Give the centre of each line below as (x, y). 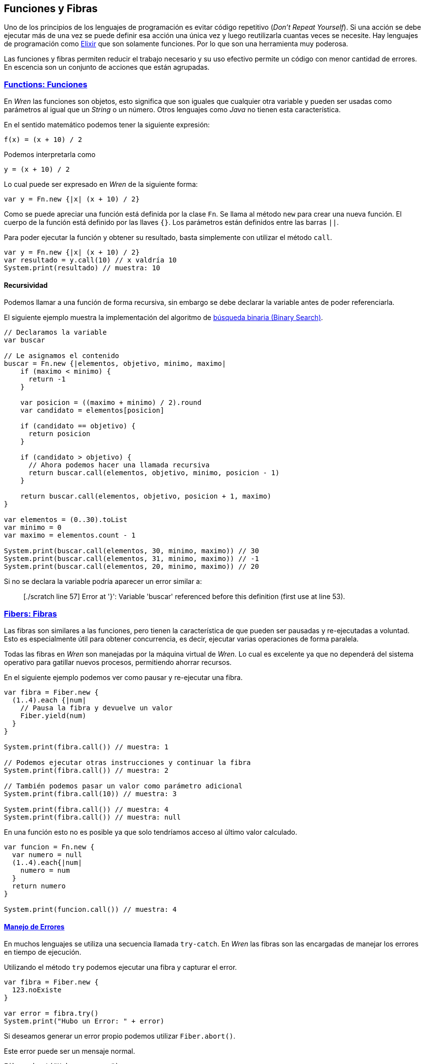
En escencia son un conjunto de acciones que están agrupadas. (107, 67)
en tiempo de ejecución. (43, 952)
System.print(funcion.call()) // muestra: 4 (91, 910)
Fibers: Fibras (30, 613)
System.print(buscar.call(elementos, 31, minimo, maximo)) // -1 (132, 559)
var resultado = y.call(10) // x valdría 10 (91, 260)
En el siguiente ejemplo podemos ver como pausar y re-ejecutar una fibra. (123, 678)
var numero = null (47, 855)
